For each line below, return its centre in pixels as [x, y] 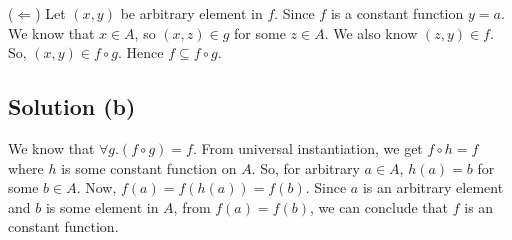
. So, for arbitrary [305, 167]
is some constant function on [149, 167]
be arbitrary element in [191, 13]
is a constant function [397, 13]
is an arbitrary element [433, 187]
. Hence [141, 52]
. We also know [371, 32]
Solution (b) [72, 106]
